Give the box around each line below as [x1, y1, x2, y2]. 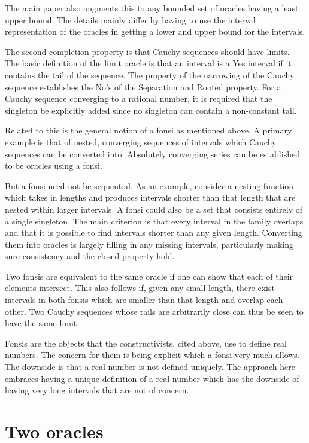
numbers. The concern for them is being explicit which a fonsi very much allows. [5, 348, 300, 361]
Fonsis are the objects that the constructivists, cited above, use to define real [5, 336, 287, 349]
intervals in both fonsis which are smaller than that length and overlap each [5, 293, 283, 306]
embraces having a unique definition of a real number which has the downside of [5, 372, 299, 384]
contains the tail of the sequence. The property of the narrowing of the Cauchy [5, 68, 295, 81]
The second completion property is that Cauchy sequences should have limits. [5, 45, 290, 57]
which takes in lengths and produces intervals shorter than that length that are [5, 191, 296, 204]
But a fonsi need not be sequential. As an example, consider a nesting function [5, 179, 294, 192]
